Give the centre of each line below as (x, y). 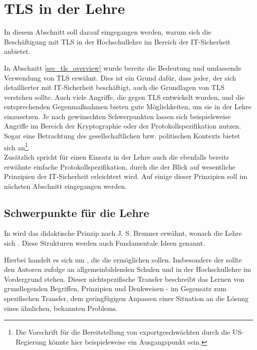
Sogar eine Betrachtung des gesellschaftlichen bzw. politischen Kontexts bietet (122, 136)
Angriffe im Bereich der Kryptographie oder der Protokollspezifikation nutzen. (123, 126)
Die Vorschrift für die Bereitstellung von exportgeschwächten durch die (123, 332)
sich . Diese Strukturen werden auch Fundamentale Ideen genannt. (105, 243)
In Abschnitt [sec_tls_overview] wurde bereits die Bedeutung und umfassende (123, 67)
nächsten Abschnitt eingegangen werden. (65, 186)
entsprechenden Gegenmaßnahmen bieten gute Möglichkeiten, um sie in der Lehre (128, 107)
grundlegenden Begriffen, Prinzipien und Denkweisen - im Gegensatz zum (115, 288)
